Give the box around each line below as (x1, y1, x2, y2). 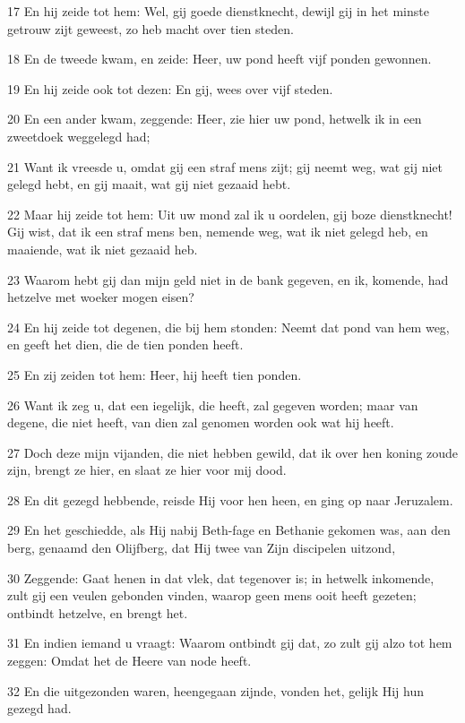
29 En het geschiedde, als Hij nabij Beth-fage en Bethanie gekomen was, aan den (7, 521, 451, 539)
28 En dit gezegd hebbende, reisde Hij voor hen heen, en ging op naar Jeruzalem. (7, 490, 453, 509)
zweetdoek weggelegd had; (7, 126, 151, 145)
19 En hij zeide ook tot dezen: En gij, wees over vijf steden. (7, 79, 333, 98)
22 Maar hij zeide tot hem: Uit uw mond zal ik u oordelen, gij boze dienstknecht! (7, 204, 452, 223)
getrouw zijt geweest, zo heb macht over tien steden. (7, 19, 294, 38)
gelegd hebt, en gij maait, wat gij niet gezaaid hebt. (7, 175, 291, 194)
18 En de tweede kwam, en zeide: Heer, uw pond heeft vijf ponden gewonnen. (7, 49, 432, 68)
